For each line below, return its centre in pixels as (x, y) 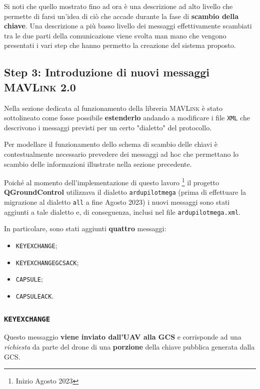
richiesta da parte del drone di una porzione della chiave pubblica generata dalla (129, 347)
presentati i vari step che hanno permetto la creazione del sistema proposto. (120, 45)
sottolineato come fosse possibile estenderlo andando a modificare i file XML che (127, 118)
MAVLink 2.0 (40, 87)
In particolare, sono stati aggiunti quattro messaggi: (85, 228)
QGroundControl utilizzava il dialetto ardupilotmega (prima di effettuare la (125, 192)
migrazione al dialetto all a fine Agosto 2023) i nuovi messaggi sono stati (117, 202)
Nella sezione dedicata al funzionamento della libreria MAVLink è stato (113, 108)
